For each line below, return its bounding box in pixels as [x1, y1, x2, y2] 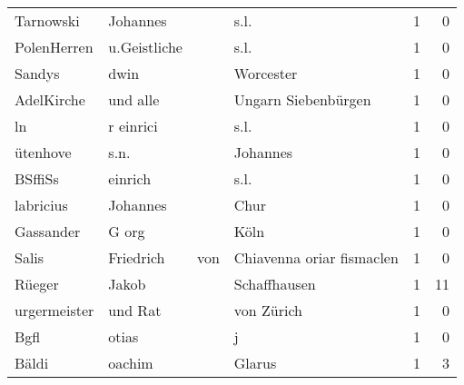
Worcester [233, 63, 298, 84]
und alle [108, 89, 160, 110]
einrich [108, 168, 152, 189]
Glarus [233, 352, 277, 373]
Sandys [15, 63, 60, 84]
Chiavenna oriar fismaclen [233, 247, 399, 268]
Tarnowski [15, 10, 80, 31]
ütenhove [15, 142, 72, 163]
